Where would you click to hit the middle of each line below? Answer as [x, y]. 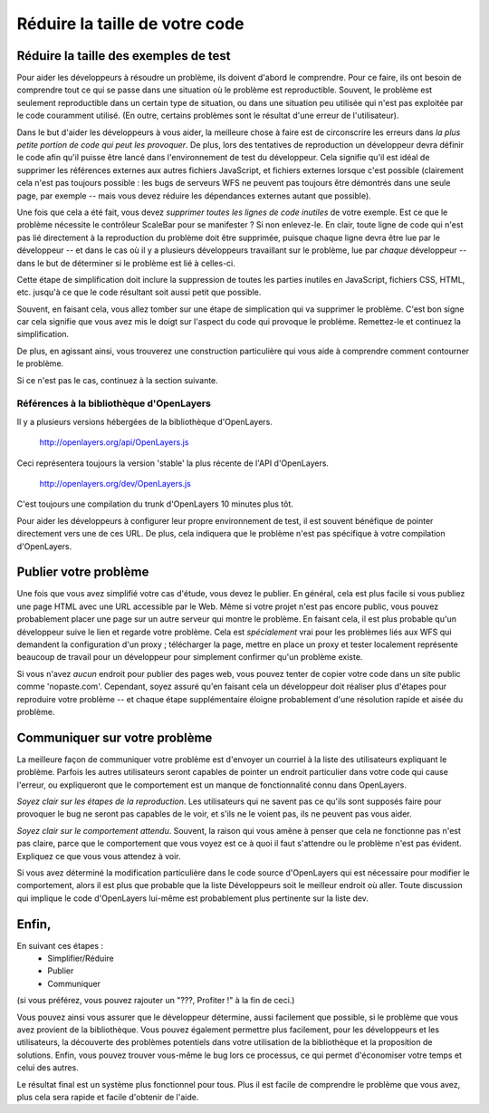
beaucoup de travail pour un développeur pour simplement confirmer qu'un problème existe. [190, 657]
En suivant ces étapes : [60, 945]
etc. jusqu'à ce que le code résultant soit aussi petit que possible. [139, 292]
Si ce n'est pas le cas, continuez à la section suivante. [118, 380]
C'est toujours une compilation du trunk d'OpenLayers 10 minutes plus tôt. [155, 504]
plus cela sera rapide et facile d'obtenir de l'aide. [108, 1097]
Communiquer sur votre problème [115, 737]
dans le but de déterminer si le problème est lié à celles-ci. [126, 263]
